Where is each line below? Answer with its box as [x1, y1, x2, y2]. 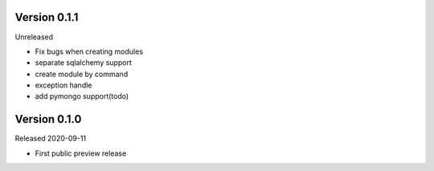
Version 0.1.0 [14, 112, 82, 126]
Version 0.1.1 [14, 10, 79, 24]
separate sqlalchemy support [35, 58, 132, 67]
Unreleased [14, 32, 54, 42]
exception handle [35, 80, 92, 90]
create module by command [35, 69, 129, 79]
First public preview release [35, 149, 127, 158]
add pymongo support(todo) [35, 92, 129, 101]
